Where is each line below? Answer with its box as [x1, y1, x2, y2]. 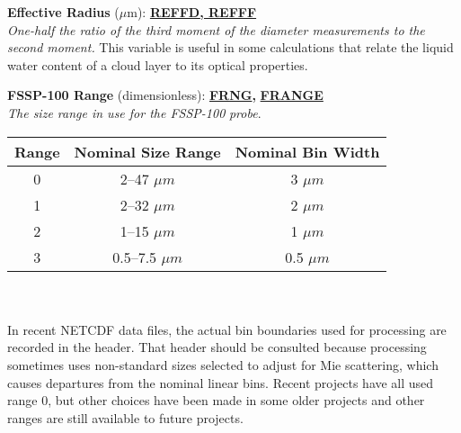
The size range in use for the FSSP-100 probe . [7, 103, 262, 122]
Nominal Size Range [74, 140, 221, 162]
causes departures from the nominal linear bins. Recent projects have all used [7, 373, 434, 392]
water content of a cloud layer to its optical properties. [7, 55, 308, 74]
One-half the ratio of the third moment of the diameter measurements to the [7, 20, 425, 39]
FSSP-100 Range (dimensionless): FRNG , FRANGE [7, 86, 324, 104]
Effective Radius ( [7, 3, 120, 21]
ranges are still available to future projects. [7, 408, 244, 427]
